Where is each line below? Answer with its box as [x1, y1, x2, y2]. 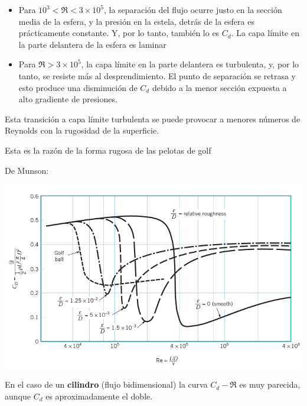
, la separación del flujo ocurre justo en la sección [103, 4, 282, 15]
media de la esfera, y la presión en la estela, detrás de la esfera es [18, 15, 254, 27]
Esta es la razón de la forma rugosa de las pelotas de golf [5, 144, 211, 156]
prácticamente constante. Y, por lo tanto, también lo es [18, 27, 220, 39]
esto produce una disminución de [18, 81, 138, 93]
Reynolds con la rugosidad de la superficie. [5, 124, 159, 137]
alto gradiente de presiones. [18, 93, 117, 105]
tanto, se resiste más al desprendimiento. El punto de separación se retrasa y [18, 69, 296, 82]
